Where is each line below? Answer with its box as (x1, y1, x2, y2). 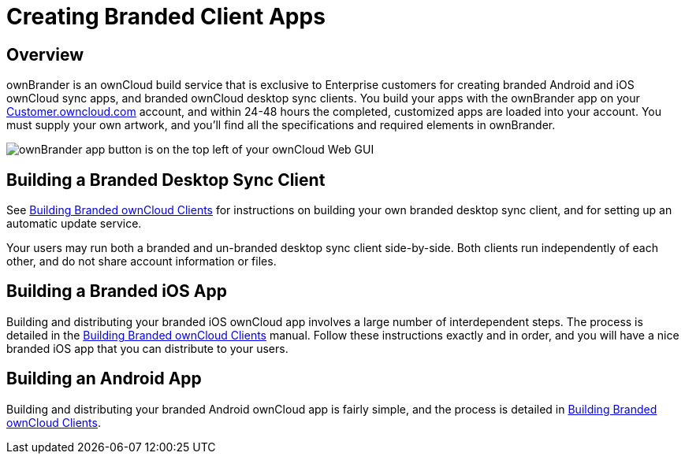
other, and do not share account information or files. (6, 254, 277, 269)
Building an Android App (6, 369, 202, 389)
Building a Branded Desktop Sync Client (6, 169, 326, 190)
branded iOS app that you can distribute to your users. (6, 341, 289, 355)
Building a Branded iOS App (6, 281, 227, 302)
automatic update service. (6, 217, 142, 231)
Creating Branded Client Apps (6, 3, 326, 30)
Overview (6, 44, 84, 65)
